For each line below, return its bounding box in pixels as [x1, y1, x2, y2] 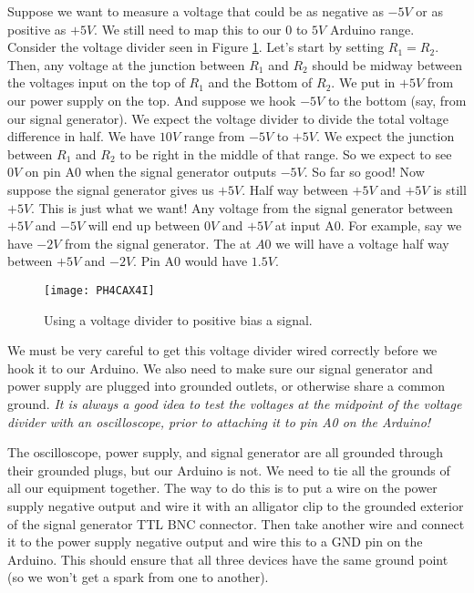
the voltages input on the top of [7, 73, 185, 92]
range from [183, 127, 245, 146]
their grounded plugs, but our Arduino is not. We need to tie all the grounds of [7, 460, 450, 479]
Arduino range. [329, 19, 415, 38]
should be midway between [312, 55, 463, 74]
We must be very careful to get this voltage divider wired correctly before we [7, 341, 438, 360]
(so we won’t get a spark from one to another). [7, 567, 269, 587]
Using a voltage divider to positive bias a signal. [44, 310, 313, 329]
